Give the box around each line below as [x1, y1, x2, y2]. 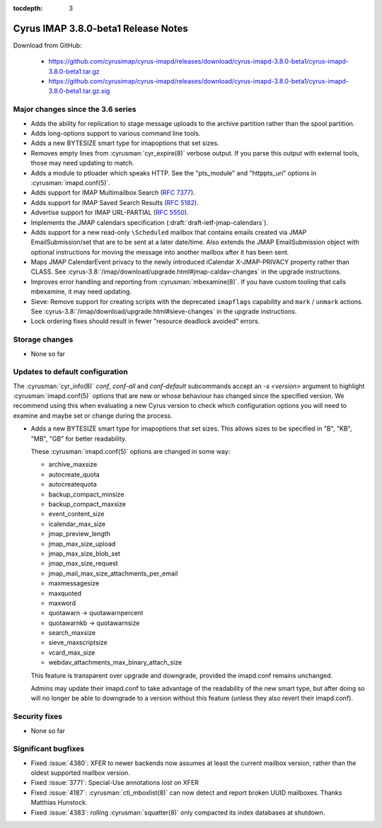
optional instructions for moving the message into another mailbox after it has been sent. [30, 247, 289, 256]
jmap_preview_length [48, 530, 111, 538]
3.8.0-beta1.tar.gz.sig [48, 87, 110, 95]
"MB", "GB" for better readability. [30, 434, 127, 443]
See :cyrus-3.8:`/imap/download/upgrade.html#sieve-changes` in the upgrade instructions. [30, 308, 297, 316]
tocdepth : [13, 4, 43, 12]
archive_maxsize [48, 460, 98, 469]
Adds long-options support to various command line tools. [30, 129, 201, 137]
